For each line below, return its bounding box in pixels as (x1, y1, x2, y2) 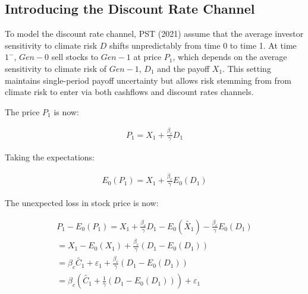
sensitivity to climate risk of (5, 62, 106, 74)
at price (133, 50, 162, 63)
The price (5, 105, 40, 118)
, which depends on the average (172, 50, 287, 63)
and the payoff (157, 62, 210, 74)
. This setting (222, 62, 271, 74)
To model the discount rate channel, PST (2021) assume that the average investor (5, 27, 304, 40)
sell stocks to (51, 50, 99, 63)
